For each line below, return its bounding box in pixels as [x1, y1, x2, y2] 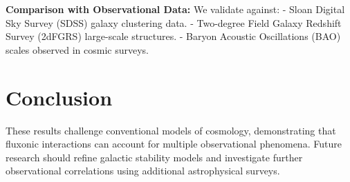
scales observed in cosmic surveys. [6, 42, 149, 57]
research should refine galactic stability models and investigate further [6, 150, 303, 164]
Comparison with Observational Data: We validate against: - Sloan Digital [6, 2, 345, 16]
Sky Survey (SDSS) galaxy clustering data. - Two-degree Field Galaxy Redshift [6, 15, 342, 30]
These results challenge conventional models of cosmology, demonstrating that [6, 123, 336, 137]
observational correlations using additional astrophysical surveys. [6, 163, 280, 178]
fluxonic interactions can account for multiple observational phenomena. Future [6, 136, 342, 151]
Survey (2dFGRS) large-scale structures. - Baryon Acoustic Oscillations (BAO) [6, 29, 341, 43]
